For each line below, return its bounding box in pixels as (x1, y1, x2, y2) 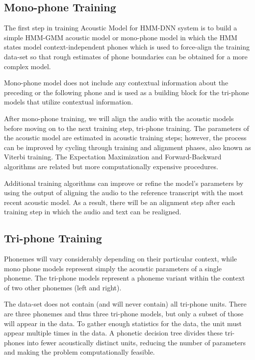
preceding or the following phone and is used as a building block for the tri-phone (4, 87, 249, 97)
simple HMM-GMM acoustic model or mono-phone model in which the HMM (4, 32, 237, 42)
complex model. (4, 61, 51, 71)
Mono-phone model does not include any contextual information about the (4, 77, 229, 88)
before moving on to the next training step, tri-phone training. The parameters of (4, 123, 249, 133)
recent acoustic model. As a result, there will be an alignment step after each (4, 197, 235, 207)
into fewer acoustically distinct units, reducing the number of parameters (26, 337, 246, 347)
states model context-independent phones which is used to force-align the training (4, 42, 250, 52)
